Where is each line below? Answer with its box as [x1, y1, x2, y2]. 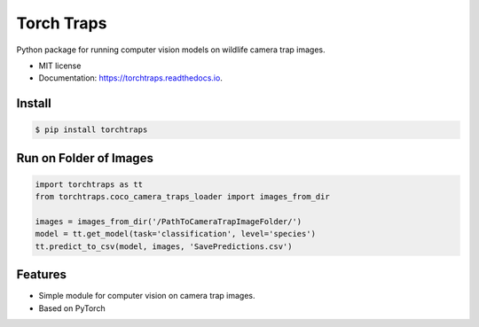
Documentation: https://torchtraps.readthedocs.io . [38, 73, 224, 83]
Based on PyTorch [38, 302, 106, 314]
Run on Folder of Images [16, 151, 154, 166]
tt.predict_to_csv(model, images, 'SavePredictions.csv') [35, 241, 293, 252]
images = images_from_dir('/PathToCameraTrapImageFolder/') [35, 217, 302, 227]
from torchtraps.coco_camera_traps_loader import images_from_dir [35, 191, 330, 202]
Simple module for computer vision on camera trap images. [38, 291, 256, 301]
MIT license [38, 60, 82, 71]
